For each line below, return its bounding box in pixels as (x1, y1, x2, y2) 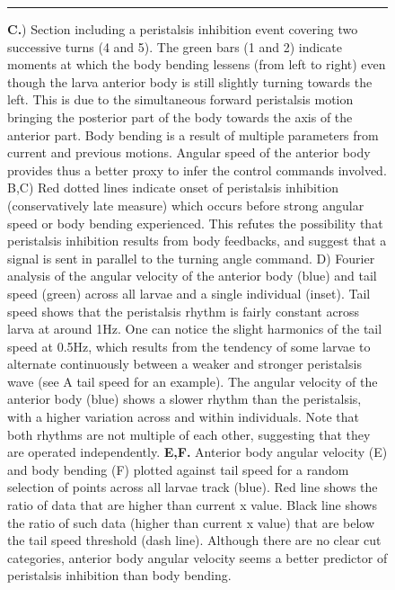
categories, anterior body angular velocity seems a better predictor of (7, 548, 388, 567)
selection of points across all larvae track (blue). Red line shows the (7, 478, 378, 496)
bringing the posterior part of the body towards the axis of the (7, 107, 353, 126)
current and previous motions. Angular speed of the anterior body (7, 143, 371, 162)
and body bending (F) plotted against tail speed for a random (7, 460, 349, 478)
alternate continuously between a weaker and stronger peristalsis (7, 354, 362, 373)
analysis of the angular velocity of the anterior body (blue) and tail (7, 266, 377, 285)
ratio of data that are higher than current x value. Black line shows (7, 496, 377, 514)
